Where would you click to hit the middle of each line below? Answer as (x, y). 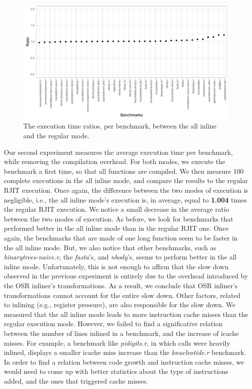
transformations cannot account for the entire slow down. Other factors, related (122, 295)
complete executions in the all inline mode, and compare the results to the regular (126, 180)
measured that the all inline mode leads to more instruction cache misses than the (126, 314)
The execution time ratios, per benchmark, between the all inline (120, 126)
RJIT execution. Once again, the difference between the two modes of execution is (126, 190)
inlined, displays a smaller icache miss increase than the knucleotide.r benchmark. (125, 352)
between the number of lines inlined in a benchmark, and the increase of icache (122, 333)
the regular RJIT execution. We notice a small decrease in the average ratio (117, 209)
